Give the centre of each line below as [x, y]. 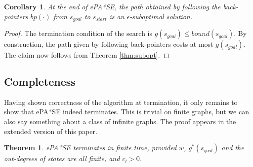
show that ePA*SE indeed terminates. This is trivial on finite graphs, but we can [126, 112]
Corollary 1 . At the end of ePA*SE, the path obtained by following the [112, 6]
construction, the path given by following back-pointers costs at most [109, 44]
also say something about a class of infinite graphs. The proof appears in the [120, 121]
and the [233, 148]
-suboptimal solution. [161, 16]
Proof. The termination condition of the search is [78, 33]
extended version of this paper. [51, 131]
